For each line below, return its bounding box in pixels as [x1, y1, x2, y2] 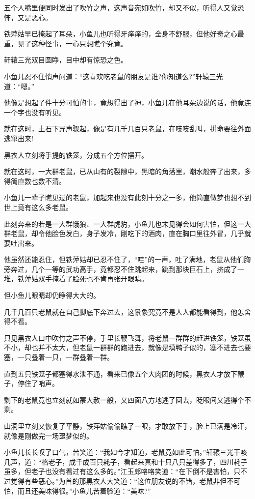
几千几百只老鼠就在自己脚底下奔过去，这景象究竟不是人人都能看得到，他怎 [4, 306, 244, 317]
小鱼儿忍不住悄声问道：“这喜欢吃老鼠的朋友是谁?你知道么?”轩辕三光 [4, 71, 223, 81]
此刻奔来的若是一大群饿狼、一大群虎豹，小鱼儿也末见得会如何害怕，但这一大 [4, 218, 251, 229]
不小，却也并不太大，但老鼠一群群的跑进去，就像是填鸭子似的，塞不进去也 [4, 342, 244, 352]
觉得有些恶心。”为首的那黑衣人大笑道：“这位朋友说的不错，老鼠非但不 [10, 475, 234, 486]
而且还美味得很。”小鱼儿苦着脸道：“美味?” [17, 485, 151, 496]
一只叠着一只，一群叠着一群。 [17, 352, 114, 362]
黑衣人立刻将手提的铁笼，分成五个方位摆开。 [4, 149, 148, 160]
